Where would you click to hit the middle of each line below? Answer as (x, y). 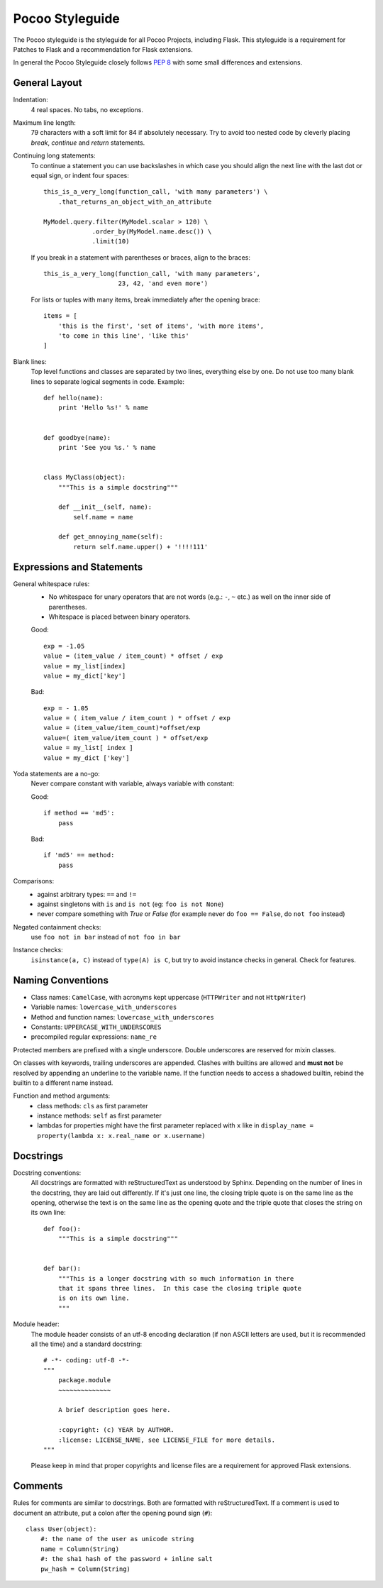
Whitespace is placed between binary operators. (120, 617)
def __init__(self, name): (105, 507)
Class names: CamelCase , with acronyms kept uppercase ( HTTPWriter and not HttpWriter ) (168, 997)
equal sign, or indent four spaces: (80, 175)
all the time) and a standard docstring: (87, 1344)
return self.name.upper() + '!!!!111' (141, 547)
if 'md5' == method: (79, 855)
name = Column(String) (80, 1549)
